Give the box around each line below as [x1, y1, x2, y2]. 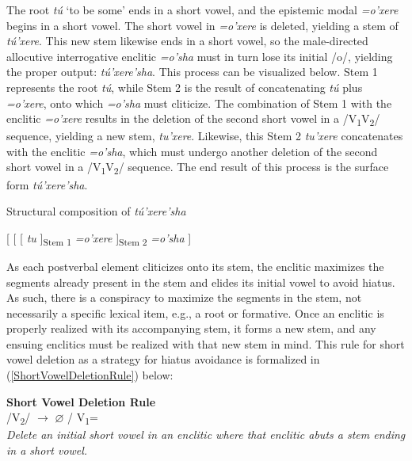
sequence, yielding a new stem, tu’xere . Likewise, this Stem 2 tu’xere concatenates [6, 128, 403, 144]
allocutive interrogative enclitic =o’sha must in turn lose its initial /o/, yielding [6, 48, 393, 64]
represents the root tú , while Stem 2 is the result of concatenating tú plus [6, 78, 363, 95]
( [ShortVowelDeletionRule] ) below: [6, 367, 174, 383]
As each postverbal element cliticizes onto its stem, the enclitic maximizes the [6, 257, 384, 274]
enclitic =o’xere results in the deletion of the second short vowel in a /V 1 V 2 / [6, 110, 380, 128]
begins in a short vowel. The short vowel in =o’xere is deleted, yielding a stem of [6, 17, 399, 33]
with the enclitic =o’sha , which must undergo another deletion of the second [6, 143, 378, 159]
